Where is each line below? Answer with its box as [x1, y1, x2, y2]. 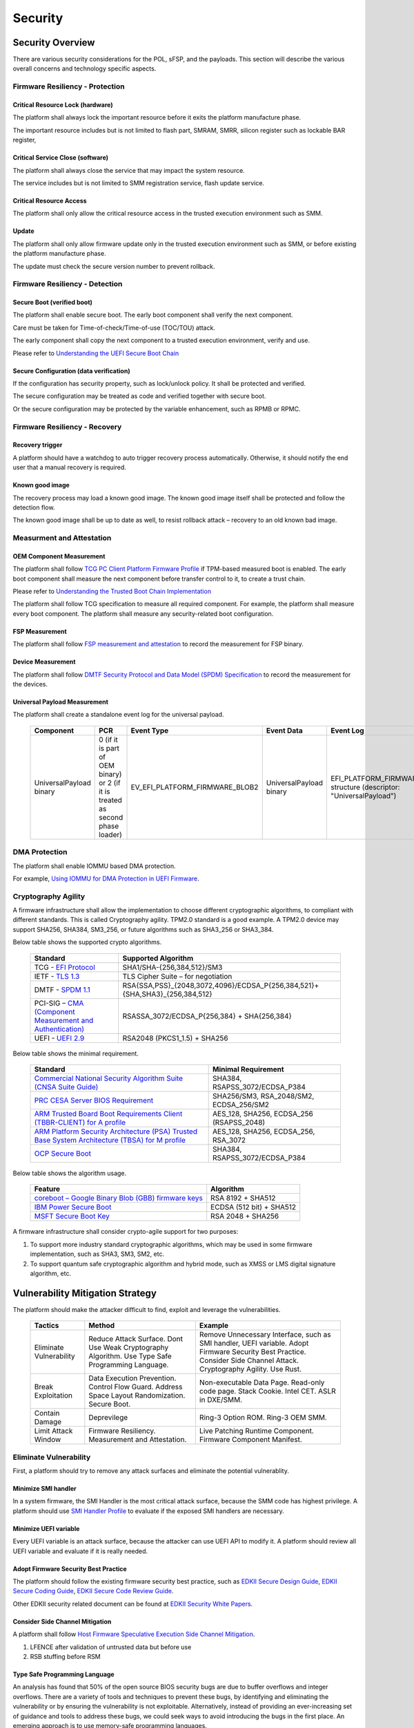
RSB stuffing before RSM [30, 1652, 101, 1660]
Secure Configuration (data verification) [12, 366, 130, 375]
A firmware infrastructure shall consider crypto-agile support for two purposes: [12, 1228, 239, 1236]
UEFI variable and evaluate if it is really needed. [12, 1547, 148, 1555]
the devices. [12, 680, 48, 688]
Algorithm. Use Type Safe [88, 1351, 172, 1361]
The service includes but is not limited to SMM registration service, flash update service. [12, 178, 265, 187]
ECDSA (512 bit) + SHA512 [210, 1203, 297, 1212]
